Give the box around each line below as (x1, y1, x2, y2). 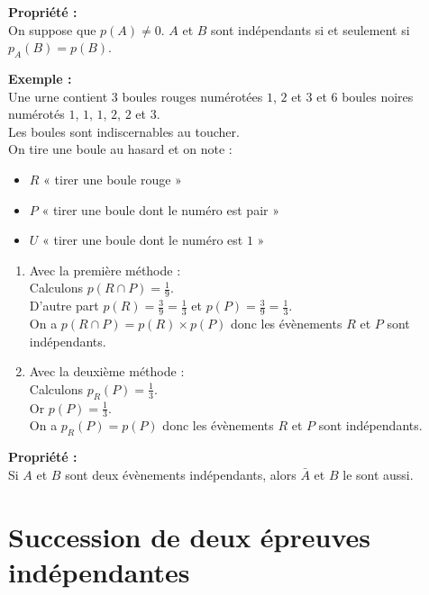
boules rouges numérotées (122, 86, 263, 105)
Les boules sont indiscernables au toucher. (8, 122, 240, 140)
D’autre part (29, 296, 99, 315)
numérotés (8, 104, 65, 123)
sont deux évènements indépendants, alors (65, 464, 297, 483)
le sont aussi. (342, 464, 414, 483)
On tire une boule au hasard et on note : (8, 140, 233, 158)
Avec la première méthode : (29, 260, 181, 279)
